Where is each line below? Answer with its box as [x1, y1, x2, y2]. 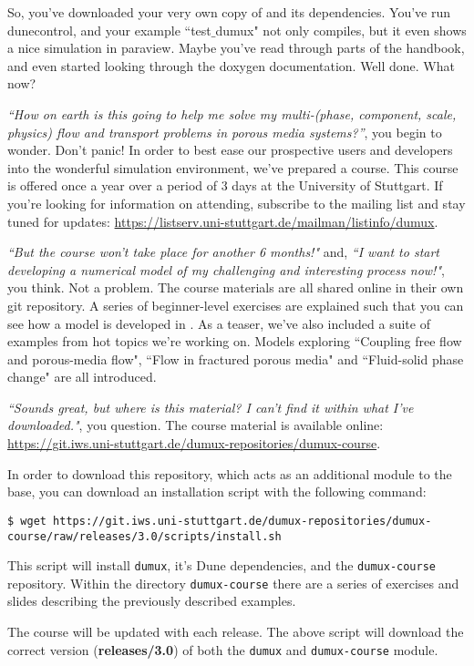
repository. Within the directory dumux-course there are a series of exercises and [7, 573, 459, 592]
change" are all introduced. [7, 367, 157, 386]
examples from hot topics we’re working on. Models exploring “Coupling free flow [7, 332, 462, 351]
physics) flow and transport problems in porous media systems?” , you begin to [7, 122, 442, 141]
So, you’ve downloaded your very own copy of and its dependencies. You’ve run [7, 3, 451, 21]
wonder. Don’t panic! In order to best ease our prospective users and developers [7, 140, 453, 159]
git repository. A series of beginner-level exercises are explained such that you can [7, 295, 464, 314]
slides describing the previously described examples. [7, 591, 296, 610]
